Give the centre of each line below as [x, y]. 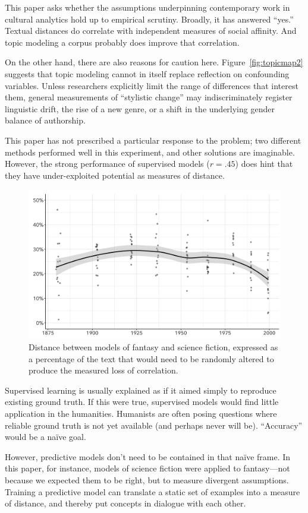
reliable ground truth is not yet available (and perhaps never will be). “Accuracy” [154, 425]
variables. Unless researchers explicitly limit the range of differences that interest [152, 85]
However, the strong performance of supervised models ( [107, 164]
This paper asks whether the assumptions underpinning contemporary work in [147, 7]
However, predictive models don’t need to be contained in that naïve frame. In [148, 456]
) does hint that [264, 164]
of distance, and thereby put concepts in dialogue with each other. [125, 503]
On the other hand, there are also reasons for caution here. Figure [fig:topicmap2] [154, 62]
